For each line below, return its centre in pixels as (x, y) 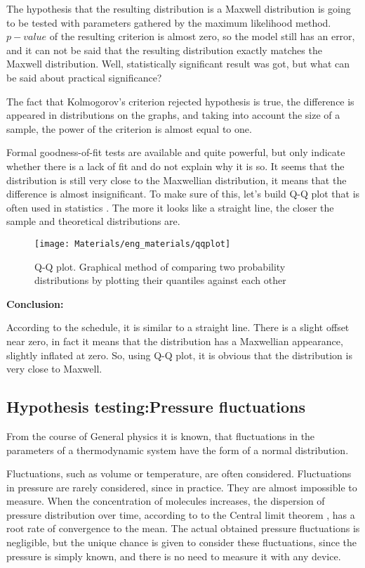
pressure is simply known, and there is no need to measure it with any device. (174, 556)
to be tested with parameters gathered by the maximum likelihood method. (169, 22)
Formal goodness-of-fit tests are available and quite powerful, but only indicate (176, 152)
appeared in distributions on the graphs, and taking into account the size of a (173, 115)
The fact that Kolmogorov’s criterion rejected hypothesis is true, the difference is (180, 101)
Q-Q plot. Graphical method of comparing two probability (160, 266)
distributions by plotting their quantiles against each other (160, 280)
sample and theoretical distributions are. (93, 221)
